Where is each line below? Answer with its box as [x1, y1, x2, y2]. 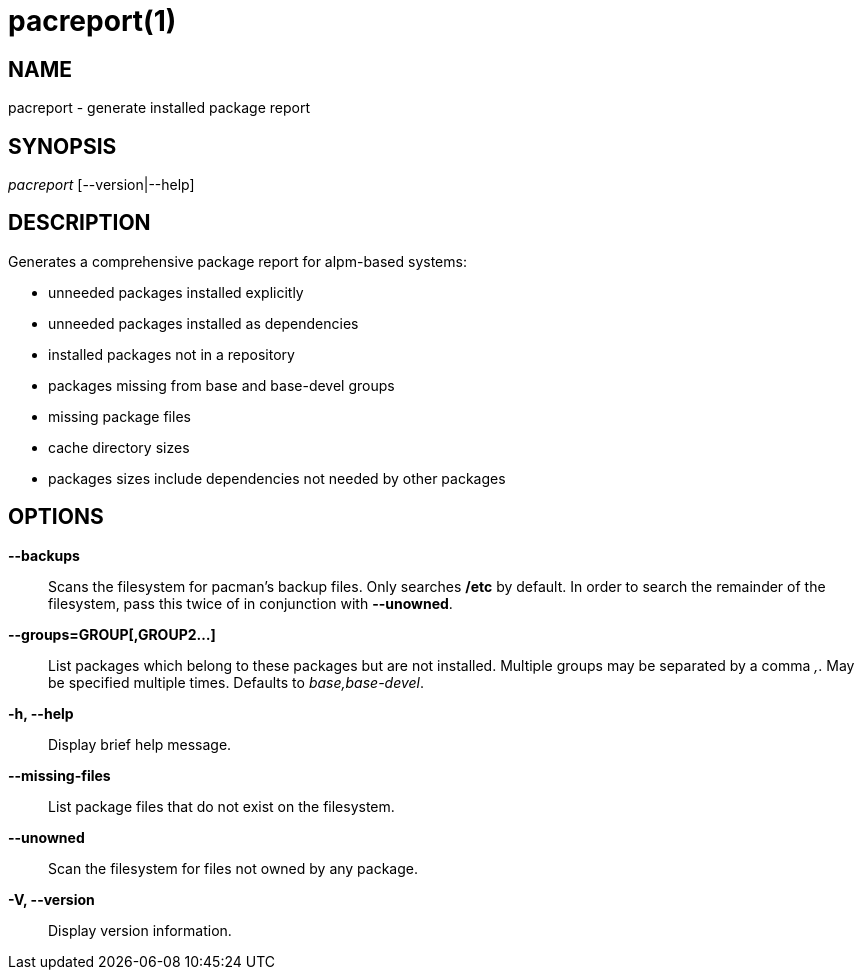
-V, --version [8, 890, 95, 908]
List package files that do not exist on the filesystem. [48, 797, 395, 815]
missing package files [48, 407, 191, 425]
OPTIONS [8, 504, 104, 530]
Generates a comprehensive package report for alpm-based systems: [8, 252, 467, 270]
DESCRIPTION [8, 210, 151, 236]
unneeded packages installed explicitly [48, 283, 304, 301]
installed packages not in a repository [48, 345, 295, 363]
